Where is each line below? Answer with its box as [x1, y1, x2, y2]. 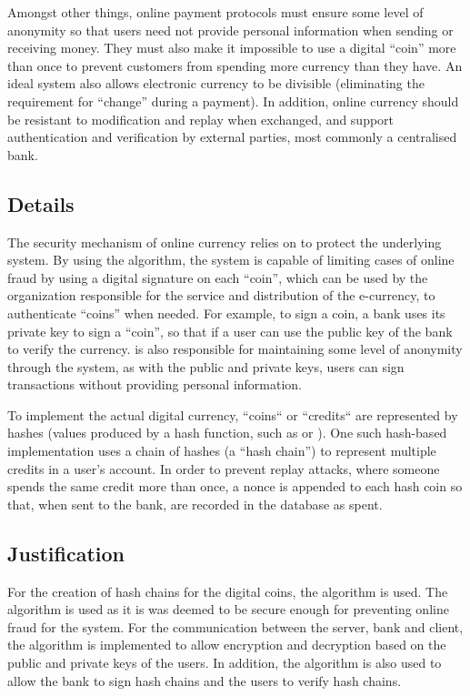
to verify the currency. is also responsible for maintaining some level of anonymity [7, 339, 463, 358]
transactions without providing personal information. [7, 375, 303, 394]
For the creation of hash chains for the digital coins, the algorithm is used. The [7, 581, 448, 600]
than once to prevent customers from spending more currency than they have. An [7, 55, 463, 75]
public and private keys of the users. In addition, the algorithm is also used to [7, 653, 442, 672]
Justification [7, 539, 125, 567]
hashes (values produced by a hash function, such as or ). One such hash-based [7, 423, 447, 442]
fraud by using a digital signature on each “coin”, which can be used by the [7, 267, 428, 287]
